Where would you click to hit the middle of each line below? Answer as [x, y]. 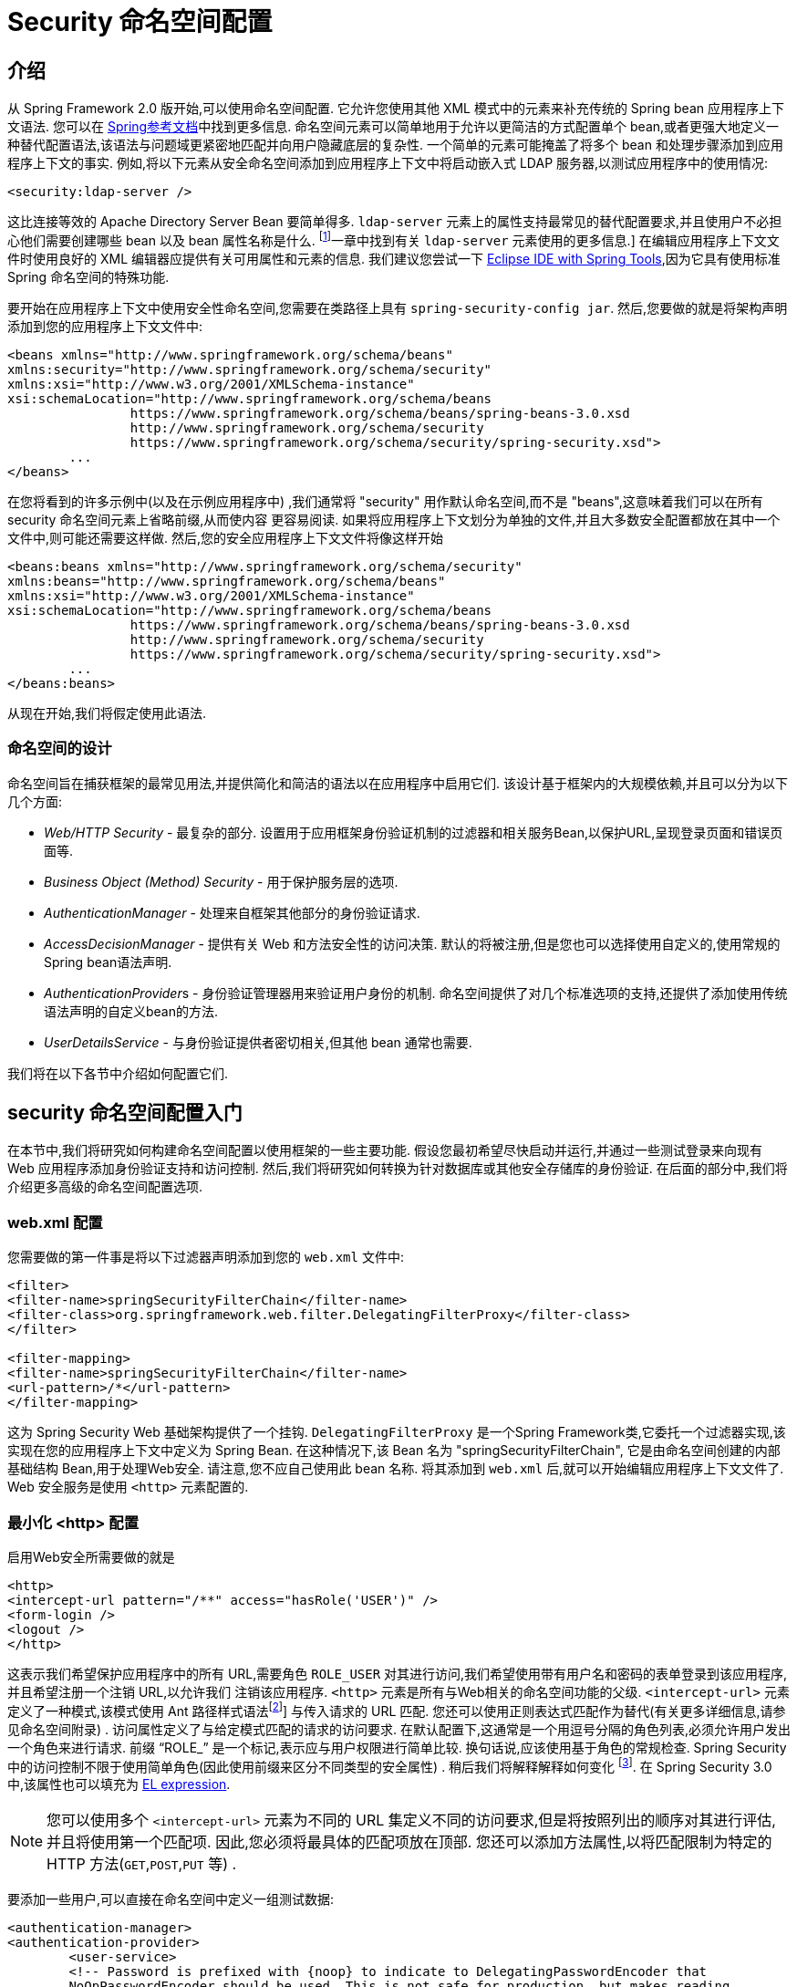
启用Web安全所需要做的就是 [91, 1556]
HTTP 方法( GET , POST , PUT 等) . [142, 1864]
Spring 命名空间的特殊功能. [88, 276]
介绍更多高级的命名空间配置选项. [105, 1187]
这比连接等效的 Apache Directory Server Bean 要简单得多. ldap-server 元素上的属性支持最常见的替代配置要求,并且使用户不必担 [395, 222]
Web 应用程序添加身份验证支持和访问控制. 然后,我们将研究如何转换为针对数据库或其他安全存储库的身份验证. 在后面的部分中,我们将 [398, 1169]
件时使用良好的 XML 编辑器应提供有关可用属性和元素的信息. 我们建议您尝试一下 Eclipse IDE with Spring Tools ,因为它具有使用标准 [394, 258]
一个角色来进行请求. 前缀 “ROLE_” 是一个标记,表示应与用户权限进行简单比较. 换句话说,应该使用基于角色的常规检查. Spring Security [397, 1747]
